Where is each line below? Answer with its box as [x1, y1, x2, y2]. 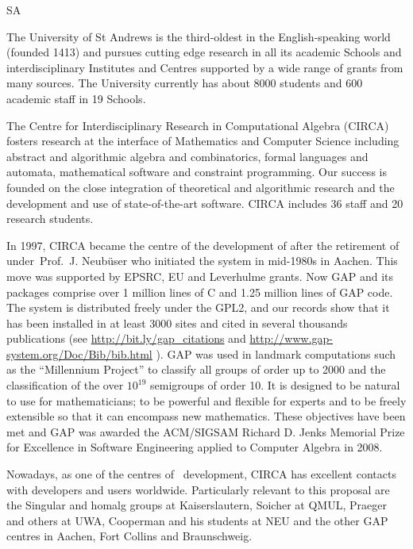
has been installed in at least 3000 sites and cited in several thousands [6, 314, 348, 331]
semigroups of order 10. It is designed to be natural [150, 377, 400, 394]
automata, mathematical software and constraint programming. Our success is [6, 163, 387, 180]
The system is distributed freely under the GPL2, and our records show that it [6, 299, 390, 316]
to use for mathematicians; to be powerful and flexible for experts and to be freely [6, 392, 407, 409]
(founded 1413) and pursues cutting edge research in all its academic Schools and [6, 44, 402, 60]
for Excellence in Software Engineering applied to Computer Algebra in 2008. [6, 439, 383, 455]
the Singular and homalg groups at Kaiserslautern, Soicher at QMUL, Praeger [6, 497, 387, 513]
